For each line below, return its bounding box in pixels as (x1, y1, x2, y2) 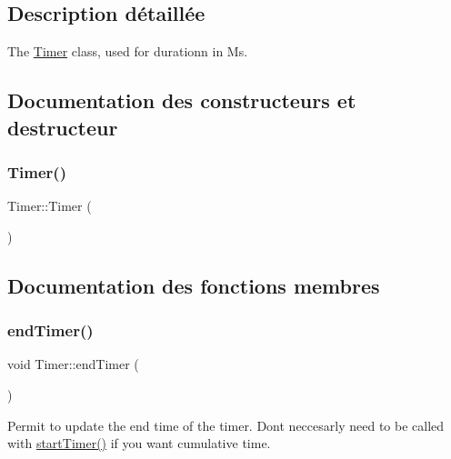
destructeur (7, 113, 118, 141)
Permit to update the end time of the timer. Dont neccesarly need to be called (7, 415, 445, 434)
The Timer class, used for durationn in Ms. (7, 42, 248, 61)
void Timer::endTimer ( (7, 354, 139, 374)
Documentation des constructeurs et (7, 86, 356, 115)
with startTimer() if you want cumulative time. (7, 434, 271, 453)
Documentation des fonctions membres (7, 271, 380, 299)
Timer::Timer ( (7, 196, 92, 215)
